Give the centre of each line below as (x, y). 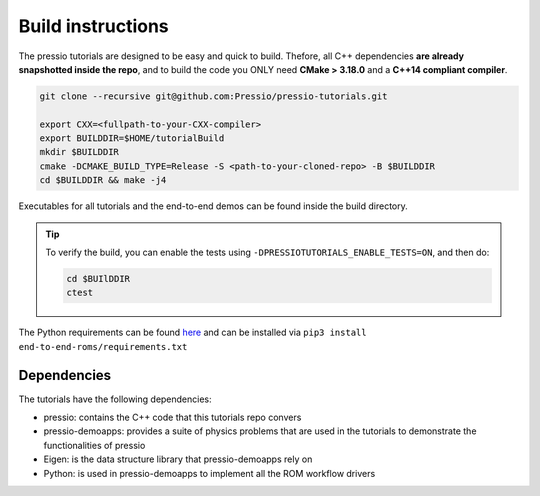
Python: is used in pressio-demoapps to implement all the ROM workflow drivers (209, 473)
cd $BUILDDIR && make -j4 (103, 180)
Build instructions (93, 26)
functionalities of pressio (94, 445)
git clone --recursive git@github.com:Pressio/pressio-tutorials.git (213, 96)
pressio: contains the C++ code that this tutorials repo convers (172, 417)
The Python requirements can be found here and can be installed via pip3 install (192, 332)
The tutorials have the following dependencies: (115, 399)
